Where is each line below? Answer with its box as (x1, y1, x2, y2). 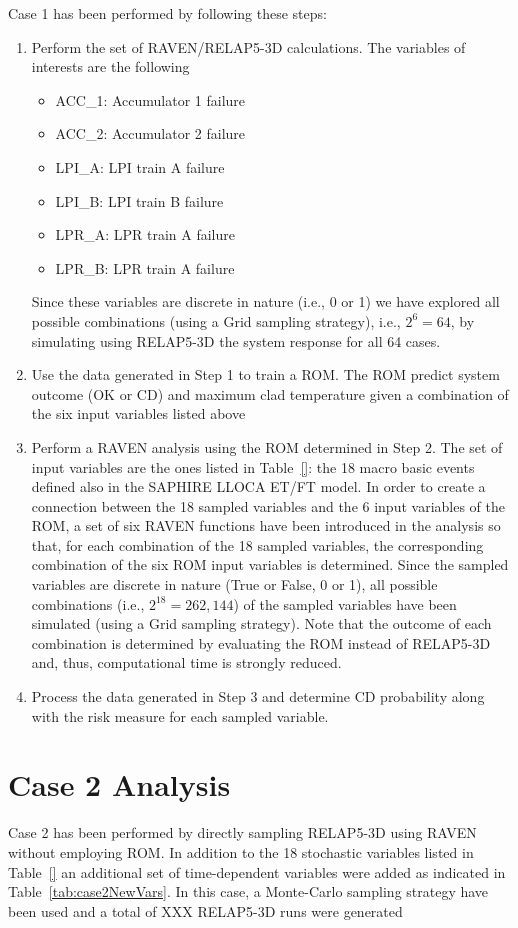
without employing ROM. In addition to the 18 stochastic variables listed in (8, 841, 474, 862)
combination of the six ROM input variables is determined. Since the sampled (31, 554, 509, 575)
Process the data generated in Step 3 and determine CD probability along (31, 686, 485, 707)
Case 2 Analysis (8, 764, 231, 805)
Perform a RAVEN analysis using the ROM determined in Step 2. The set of (31, 436, 503, 457)
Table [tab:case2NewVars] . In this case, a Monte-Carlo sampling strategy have (8, 881, 489, 902)
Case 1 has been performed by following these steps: (8, 3, 327, 23)
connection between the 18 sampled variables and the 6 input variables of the (31, 495, 505, 516)
